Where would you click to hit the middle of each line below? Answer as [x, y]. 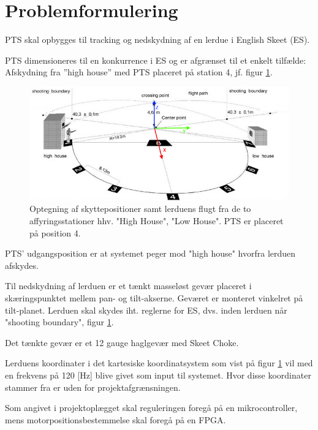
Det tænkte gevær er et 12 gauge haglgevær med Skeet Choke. [122, 342]
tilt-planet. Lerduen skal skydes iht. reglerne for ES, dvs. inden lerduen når [146, 310]
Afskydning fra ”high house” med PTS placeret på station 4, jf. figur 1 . [139, 72]
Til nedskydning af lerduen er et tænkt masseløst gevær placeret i [128, 286]
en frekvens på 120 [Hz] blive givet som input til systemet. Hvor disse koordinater [158, 375]
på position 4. [55, 232]
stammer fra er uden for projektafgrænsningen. [93, 387]
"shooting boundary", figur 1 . [59, 322]
